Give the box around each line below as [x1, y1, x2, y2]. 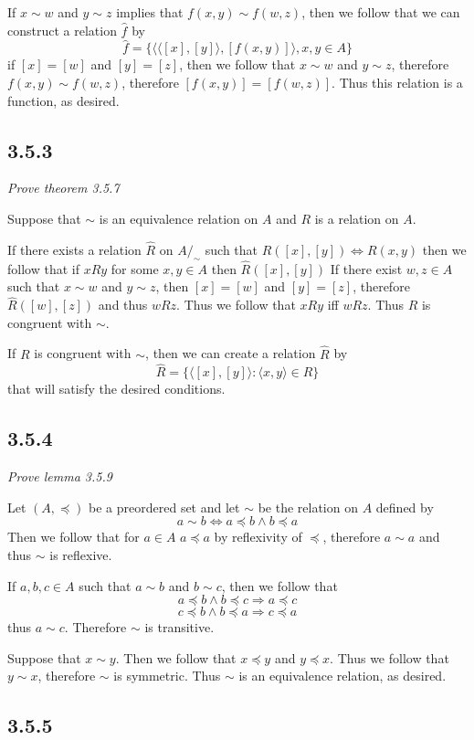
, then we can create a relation [145, 344, 316, 363]
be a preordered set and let [89, 497, 240, 516]
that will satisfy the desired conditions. [7, 379, 226, 398]
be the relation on [258, 497, 358, 516]
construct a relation [7, 20, 117, 39]
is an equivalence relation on [99, 208, 258, 227]
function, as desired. [7, 90, 120, 110]
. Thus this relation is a [332, 73, 463, 91]
